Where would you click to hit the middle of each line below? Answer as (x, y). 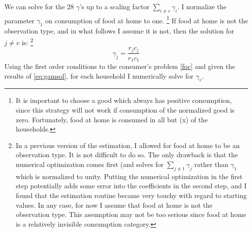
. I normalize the (202, 6)
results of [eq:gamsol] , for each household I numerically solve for (99, 75)
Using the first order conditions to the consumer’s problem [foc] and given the (120, 66)
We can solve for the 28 (39, 6)
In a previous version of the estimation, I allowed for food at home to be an (128, 145)
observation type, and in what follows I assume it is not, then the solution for (119, 31)
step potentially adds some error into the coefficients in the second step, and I (131, 186)
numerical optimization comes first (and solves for (90, 164)
